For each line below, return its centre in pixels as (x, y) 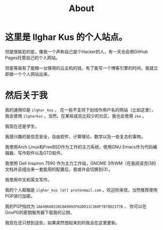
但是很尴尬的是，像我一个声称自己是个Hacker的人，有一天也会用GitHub (76, 51)
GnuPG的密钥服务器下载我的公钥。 (40, 212)
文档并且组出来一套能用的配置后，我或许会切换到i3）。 (59, 169)
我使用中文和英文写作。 (28, 180)
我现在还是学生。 (22, 126)
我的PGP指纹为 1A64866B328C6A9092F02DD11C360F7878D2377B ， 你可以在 (76, 206)
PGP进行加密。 (20, 196)
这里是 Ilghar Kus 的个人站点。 (66, 37)
